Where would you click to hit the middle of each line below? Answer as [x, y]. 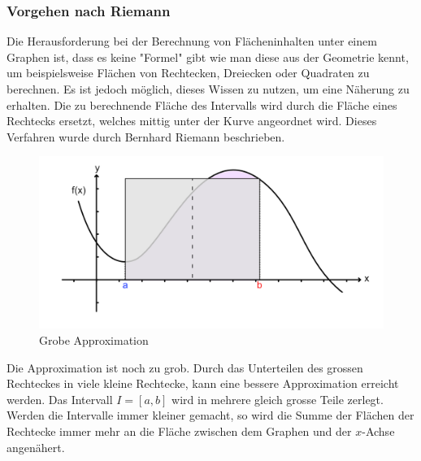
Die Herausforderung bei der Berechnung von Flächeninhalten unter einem [192, 41]
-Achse [378, 431]
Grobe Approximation [94, 339]
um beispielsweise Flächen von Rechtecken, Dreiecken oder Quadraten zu [188, 73]
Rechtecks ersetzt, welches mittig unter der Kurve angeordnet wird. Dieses [192, 121]
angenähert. [36, 447]
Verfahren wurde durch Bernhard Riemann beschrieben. [146, 136]
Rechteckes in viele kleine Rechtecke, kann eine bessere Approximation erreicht [203, 383]
